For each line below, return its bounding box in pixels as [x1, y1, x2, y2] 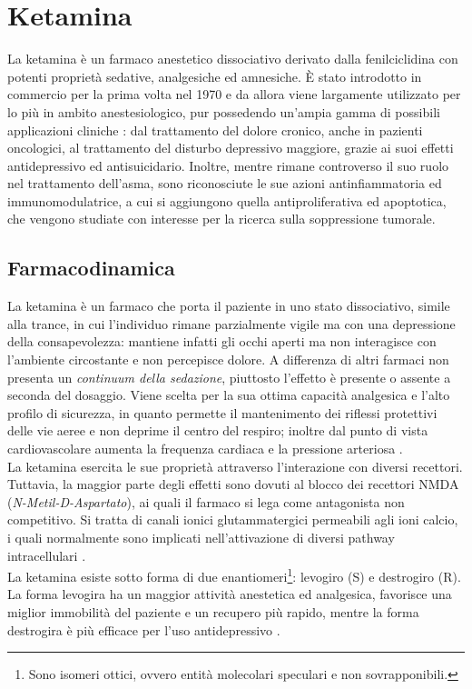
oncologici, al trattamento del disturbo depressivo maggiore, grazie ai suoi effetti [7, 138, 454, 157]
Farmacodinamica [7, 254, 175, 282]
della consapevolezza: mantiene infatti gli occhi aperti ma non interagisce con [7, 332, 437, 351]
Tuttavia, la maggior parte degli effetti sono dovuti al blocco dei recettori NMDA [7, 474, 459, 494]
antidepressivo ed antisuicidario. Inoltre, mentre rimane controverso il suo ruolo [7, 155, 449, 175]
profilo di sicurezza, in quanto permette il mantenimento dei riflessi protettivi [7, 403, 438, 422]
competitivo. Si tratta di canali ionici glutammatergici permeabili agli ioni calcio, [7, 510, 458, 529]
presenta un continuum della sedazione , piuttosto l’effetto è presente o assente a [7, 367, 451, 386]
